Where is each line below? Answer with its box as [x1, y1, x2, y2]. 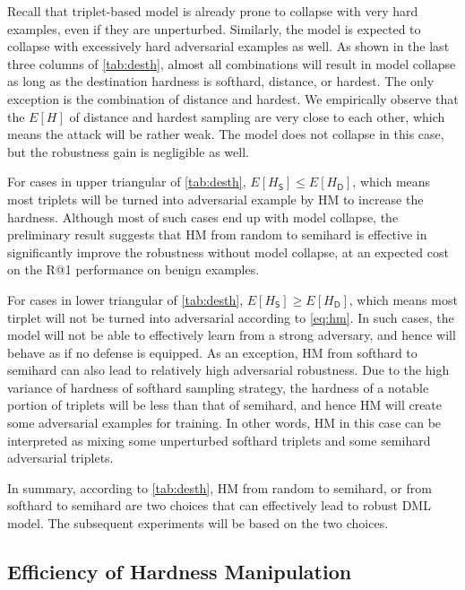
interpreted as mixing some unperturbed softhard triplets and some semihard [7, 430, 431, 449]
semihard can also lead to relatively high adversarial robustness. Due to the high [7, 360, 450, 379]
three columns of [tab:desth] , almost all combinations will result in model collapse [7, 54, 456, 73]
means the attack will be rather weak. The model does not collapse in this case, [7, 125, 444, 143]
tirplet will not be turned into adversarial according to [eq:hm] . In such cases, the [7, 308, 454, 326]
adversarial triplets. [7, 448, 114, 467]
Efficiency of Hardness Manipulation [7, 558, 352, 586]
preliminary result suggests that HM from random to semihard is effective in [7, 225, 427, 244]
